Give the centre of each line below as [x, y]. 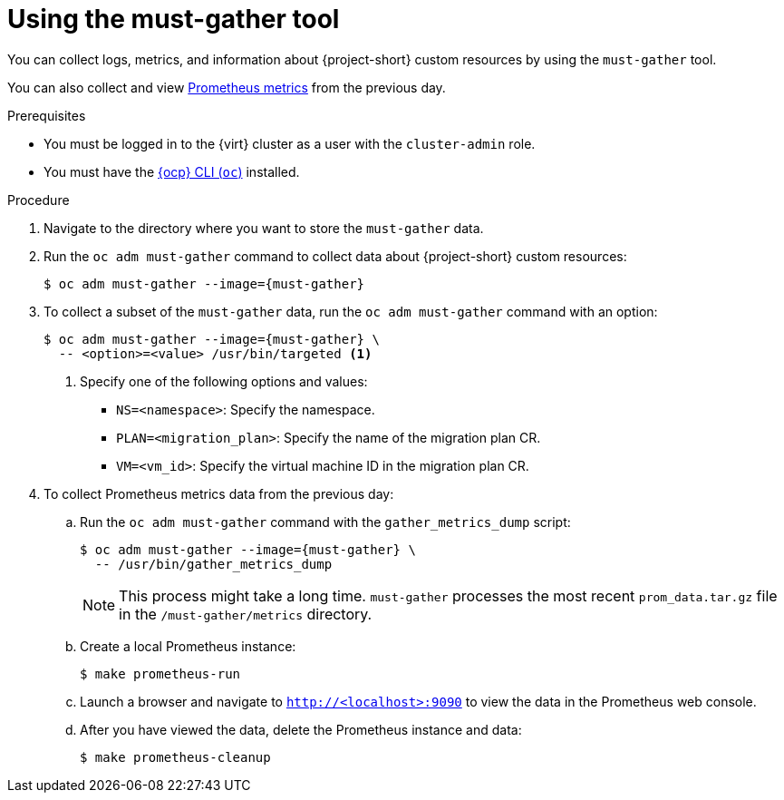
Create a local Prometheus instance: [188, 646]
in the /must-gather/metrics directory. [246, 614]
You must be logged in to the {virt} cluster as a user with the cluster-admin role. [290, 143]
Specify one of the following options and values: [224, 381]
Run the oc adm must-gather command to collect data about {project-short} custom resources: [335, 256]
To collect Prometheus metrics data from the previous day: [219, 493]
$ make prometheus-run [160, 673]
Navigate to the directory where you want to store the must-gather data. [264, 228]
